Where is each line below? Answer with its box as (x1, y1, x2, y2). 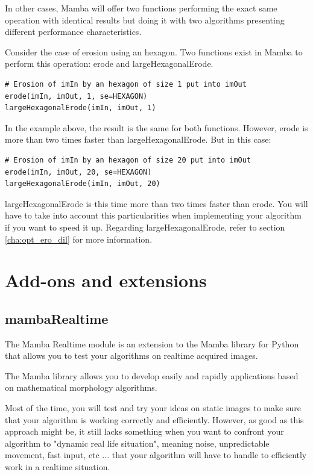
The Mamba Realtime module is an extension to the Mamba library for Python (5, 337, 299, 350)
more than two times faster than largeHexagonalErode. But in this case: (5, 133, 271, 146)
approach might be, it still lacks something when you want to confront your (5, 425, 284, 438)
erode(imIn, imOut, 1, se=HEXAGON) (5, 92, 148, 101)
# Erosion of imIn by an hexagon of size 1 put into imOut (5, 79, 247, 88)
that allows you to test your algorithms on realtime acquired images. (5, 349, 258, 362)
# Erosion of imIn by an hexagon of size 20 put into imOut (5, 155, 251, 164)
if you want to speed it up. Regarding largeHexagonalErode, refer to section (5, 220, 285, 233)
